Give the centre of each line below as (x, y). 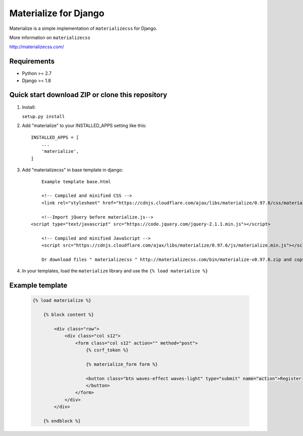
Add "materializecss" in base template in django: (72, 170)
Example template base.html (76, 182)
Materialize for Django (57, 13)
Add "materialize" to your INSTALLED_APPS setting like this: (84, 126)
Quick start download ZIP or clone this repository (88, 95)
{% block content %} (69, 315)
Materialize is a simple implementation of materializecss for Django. (83, 28)
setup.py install (43, 116)
